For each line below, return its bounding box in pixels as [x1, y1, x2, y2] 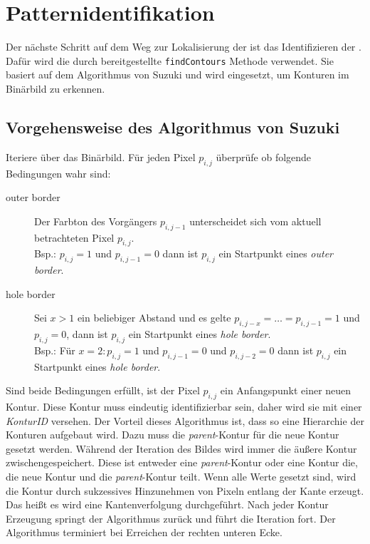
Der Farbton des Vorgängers [34, 213, 157, 228]
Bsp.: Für [34, 342, 75, 357]
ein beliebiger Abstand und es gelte [77, 310, 231, 325]
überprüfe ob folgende [216, 149, 312, 164]
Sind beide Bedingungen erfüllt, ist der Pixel [6, 383, 200, 398]
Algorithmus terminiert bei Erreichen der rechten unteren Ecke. [6, 525, 282, 540]
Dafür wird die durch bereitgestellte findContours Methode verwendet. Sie [6, 53, 334, 68]
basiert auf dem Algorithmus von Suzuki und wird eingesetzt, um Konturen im [6, 67, 349, 82]
